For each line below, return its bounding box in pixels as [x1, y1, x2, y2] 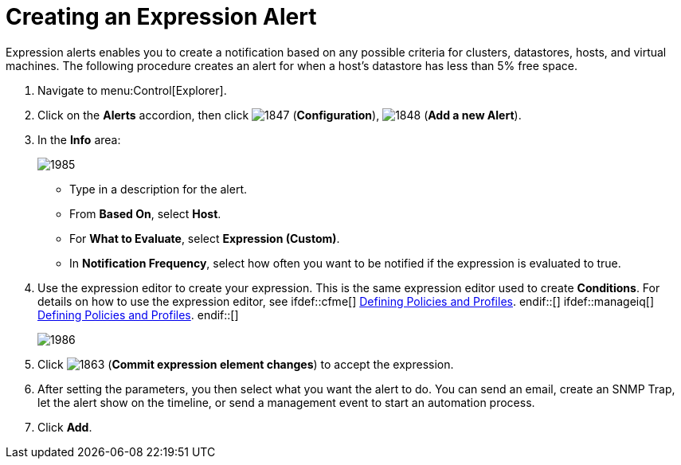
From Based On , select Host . [69, 206, 221, 221]
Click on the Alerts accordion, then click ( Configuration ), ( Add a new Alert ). [37, 107, 522, 122]
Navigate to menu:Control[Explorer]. [37, 83, 227, 97]
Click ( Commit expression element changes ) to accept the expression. [37, 357, 454, 371]
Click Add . [37, 420, 92, 434]
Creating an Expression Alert [6, 3, 317, 30]
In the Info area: [37, 132, 121, 147]
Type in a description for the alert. [69, 182, 248, 196]
